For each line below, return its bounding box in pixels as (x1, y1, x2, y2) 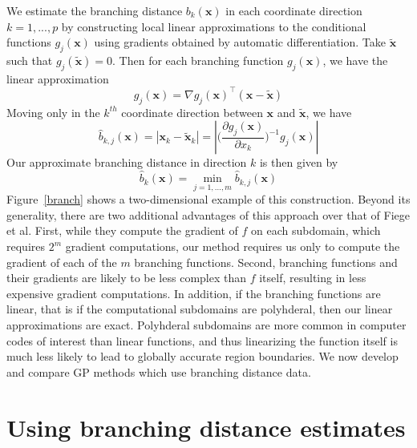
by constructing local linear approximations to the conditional (61, 18, 366, 34)
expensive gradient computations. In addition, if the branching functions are (6, 285, 381, 301)
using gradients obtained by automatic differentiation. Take (94, 34, 387, 50)
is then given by (259, 154, 338, 171)
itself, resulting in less (259, 269, 366, 286)
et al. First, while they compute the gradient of (6, 222, 238, 239)
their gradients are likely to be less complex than (6, 269, 246, 286)
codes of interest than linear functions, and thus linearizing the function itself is (6, 332, 398, 349)
